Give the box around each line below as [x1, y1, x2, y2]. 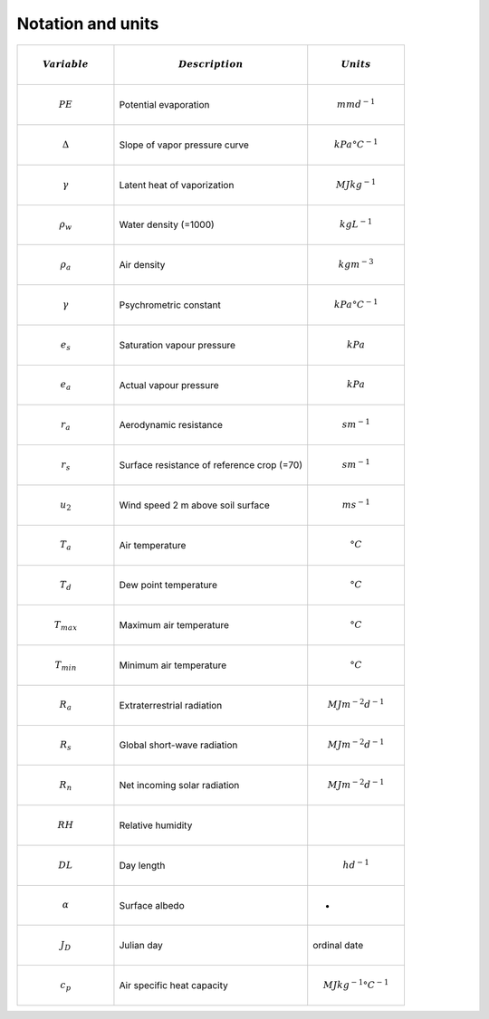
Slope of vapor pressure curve [119, 138, 249, 151]
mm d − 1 [336, 96, 376, 110]
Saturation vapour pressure [119, 338, 235, 351]
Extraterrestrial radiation [119, 699, 223, 711]
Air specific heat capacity [119, 979, 228, 992]
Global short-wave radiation [119, 738, 238, 751]
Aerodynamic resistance [119, 419, 224, 432]
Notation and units [16, 14, 159, 33]
